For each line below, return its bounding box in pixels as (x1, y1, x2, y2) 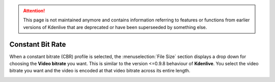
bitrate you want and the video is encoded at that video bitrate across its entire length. (9, 68, 190, 74)
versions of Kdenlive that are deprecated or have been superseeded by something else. (23, 24, 207, 30)
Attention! (23, 8, 45, 14)
